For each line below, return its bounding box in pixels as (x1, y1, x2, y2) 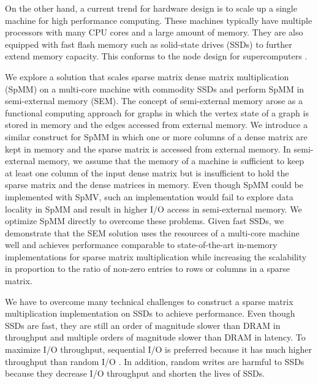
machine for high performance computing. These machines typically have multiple (5, 13, 312, 26)
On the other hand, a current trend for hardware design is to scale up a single (5, 2, 297, 14)
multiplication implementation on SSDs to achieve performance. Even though (5, 307, 295, 320)
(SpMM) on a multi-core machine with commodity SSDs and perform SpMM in (5, 82, 305, 95)
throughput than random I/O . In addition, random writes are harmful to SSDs (5, 355, 305, 367)
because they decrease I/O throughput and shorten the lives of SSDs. (5, 367, 265, 380)
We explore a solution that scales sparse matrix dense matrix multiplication (5, 70, 289, 83)
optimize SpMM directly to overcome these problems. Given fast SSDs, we (5, 214, 284, 227)
